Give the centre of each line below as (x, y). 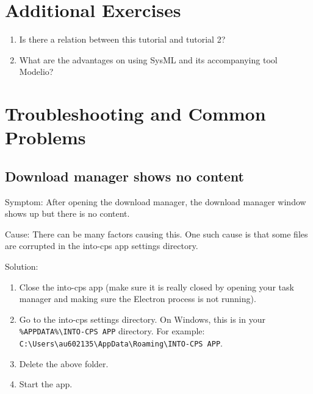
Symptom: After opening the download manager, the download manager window (156, 201)
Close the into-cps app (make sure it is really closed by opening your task (156, 287)
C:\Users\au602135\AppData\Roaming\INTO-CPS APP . (121, 343)
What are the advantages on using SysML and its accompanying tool (148, 59)
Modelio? (36, 72)
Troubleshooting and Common (135, 114)
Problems (45, 137)
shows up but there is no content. (67, 213)
